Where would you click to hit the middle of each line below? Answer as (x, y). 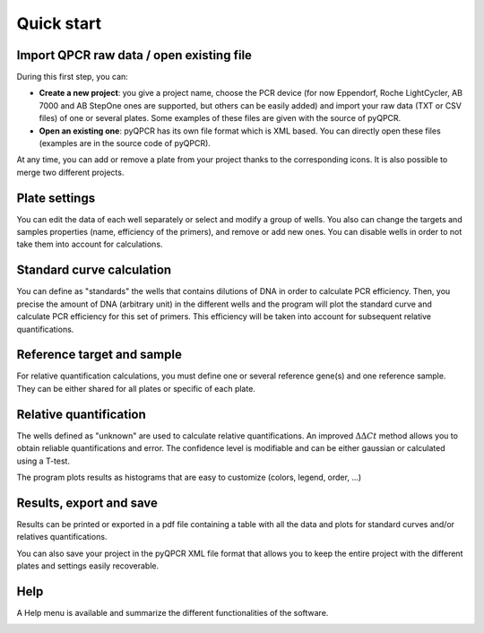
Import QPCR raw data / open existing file (134, 55)
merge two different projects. (70, 172)
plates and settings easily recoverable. (88, 566)
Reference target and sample (99, 355)
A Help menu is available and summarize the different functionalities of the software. (173, 612)
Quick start (59, 23)
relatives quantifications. (62, 537)
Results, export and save (87, 503)
